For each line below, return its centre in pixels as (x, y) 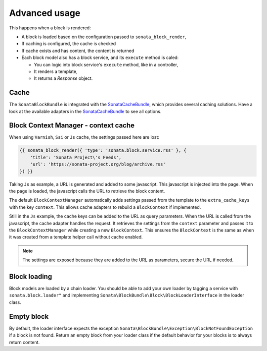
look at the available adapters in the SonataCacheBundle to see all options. (85, 111)
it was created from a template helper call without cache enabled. (76, 237)
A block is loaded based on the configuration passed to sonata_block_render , (104, 37)
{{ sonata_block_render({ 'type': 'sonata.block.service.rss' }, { (103, 150)
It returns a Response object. (63, 78)
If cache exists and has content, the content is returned (78, 51)
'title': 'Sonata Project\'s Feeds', (76, 157)
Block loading (31, 276)
